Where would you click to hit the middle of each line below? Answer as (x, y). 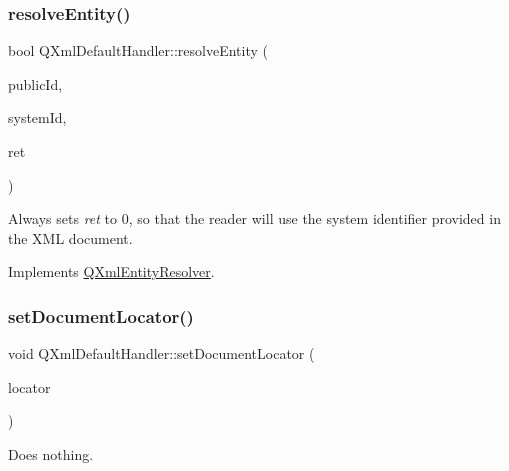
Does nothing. (51, 453)
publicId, (35, 83)
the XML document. (70, 237)
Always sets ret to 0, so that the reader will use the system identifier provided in (254, 218)
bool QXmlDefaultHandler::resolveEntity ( (138, 50)
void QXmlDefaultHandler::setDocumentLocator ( (161, 353)
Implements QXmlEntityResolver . (111, 271)
